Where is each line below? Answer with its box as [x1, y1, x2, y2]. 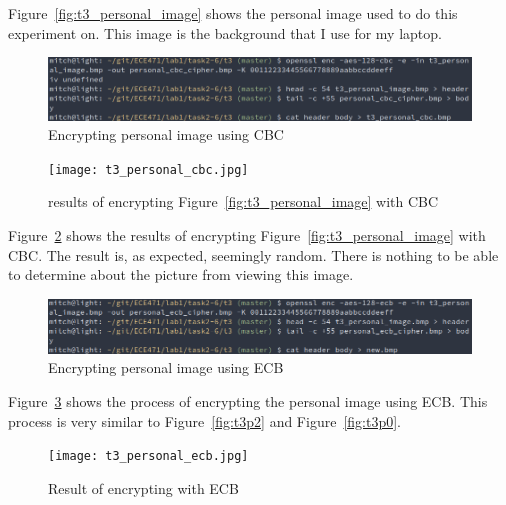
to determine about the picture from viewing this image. [8, 264, 354, 285]
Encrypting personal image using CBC [48, 124, 284, 145]
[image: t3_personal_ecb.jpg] [48, 449, 249, 464]
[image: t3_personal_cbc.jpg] [48, 162, 249, 177]
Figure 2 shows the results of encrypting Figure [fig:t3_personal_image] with [8, 225, 486, 245]
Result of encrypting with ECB [48, 477, 239, 498]
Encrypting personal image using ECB [48, 357, 284, 378]
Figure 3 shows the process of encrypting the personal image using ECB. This [8, 390, 488, 411]
